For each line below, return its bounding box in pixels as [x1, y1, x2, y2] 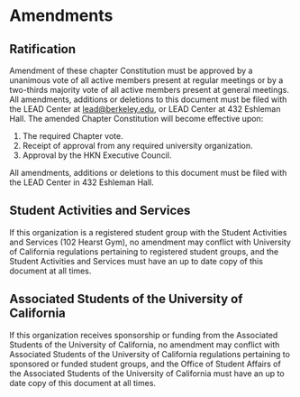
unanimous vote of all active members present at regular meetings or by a [9, 75, 284, 86]
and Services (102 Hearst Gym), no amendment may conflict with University [9, 236, 291, 247]
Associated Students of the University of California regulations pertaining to [9, 348, 291, 359]
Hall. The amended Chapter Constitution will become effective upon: [9, 114, 264, 124]
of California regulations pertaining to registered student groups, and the [9, 245, 279, 257]
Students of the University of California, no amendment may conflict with [9, 339, 280, 350]
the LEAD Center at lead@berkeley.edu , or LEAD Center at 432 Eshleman [9, 104, 281, 114]
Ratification [9, 42, 77, 57]
